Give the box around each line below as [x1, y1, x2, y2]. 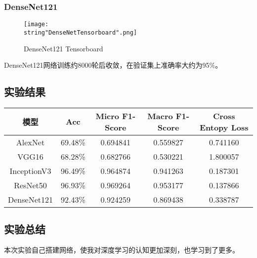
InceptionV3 [9, 165, 51, 176]
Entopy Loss [199, 121, 249, 133]
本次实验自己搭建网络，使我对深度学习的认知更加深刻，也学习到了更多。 [4, 245, 239, 255]
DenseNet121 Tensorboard [24, 43, 103, 53]
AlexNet [16, 136, 45, 148]
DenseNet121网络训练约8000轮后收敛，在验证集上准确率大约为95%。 [4, 60, 222, 70]
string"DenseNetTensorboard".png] [24, 29, 137, 36]
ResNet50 [14, 179, 47, 191]
